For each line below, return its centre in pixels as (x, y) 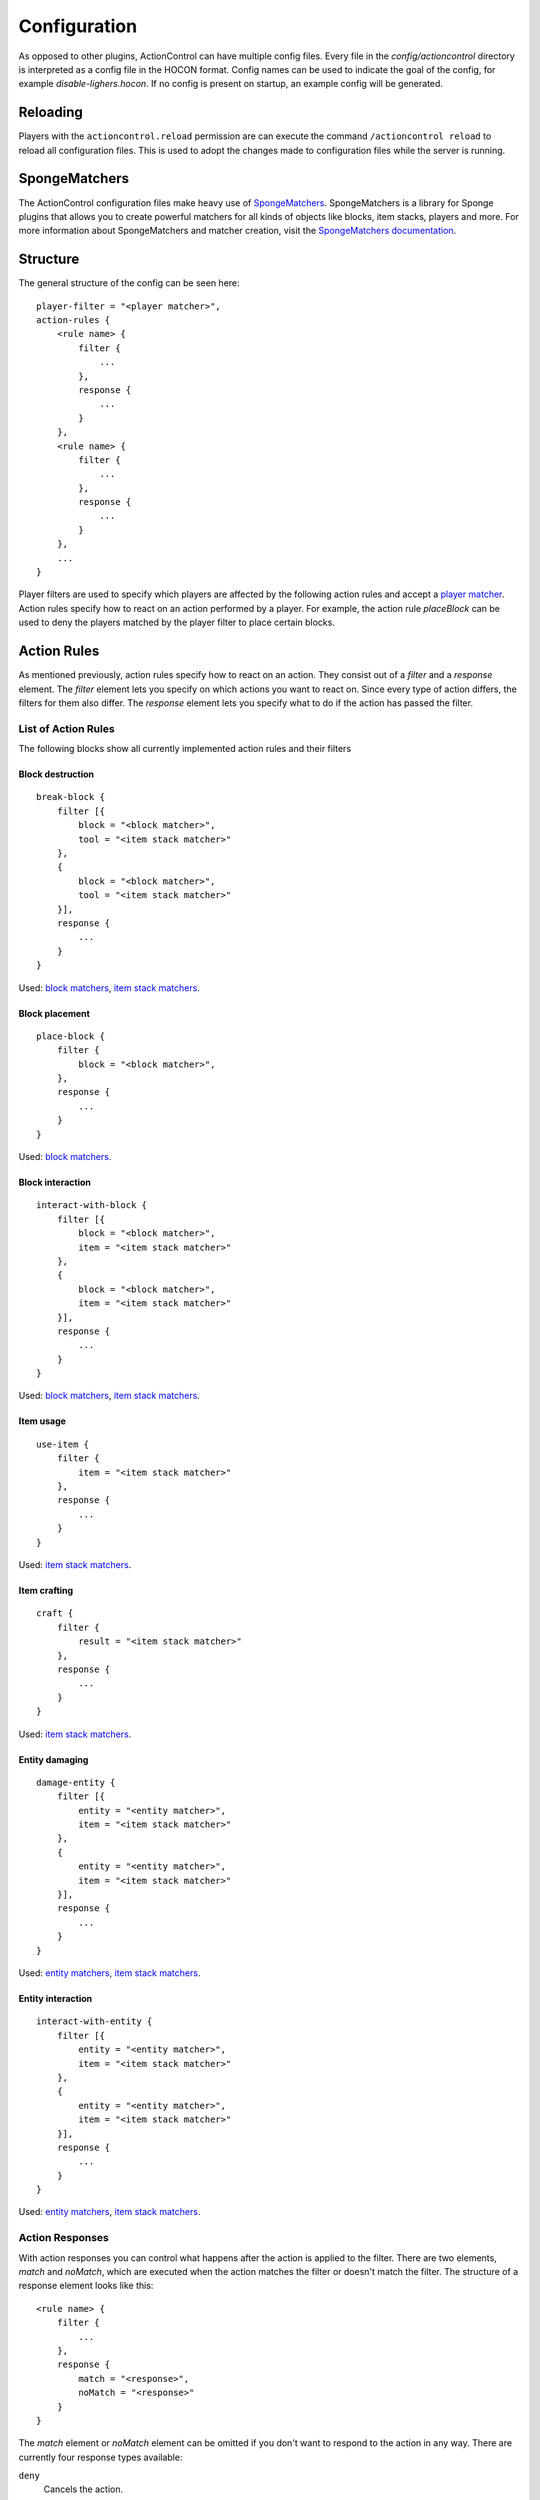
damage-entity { (76, 1782)
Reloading (51, 112)
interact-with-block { (92, 1205)
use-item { (63, 1444)
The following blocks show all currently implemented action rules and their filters (185, 749)
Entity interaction (55, 1998)
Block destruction (56, 774)
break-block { (70, 797)
